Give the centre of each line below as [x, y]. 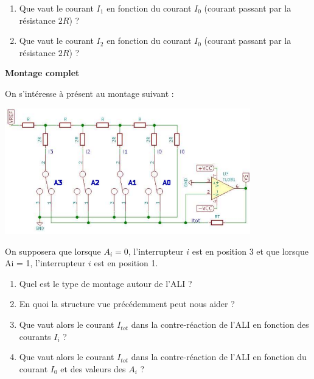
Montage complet [42, 73]
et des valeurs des [93, 368]
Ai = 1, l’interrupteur [45, 263]
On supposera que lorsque [53, 251]
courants [35, 336]
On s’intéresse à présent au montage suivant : [89, 93]
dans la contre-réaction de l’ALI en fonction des [220, 324]
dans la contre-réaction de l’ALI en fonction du [219, 357]
